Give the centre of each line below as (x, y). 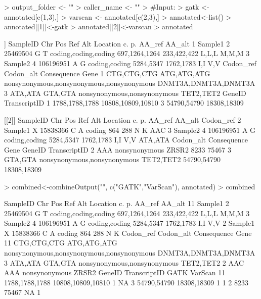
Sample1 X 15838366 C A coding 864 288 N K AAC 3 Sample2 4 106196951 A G (130, 130)
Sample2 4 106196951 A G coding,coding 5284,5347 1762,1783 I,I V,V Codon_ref (130, 63)
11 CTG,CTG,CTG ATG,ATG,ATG (61, 243)
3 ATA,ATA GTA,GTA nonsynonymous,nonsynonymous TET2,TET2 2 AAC (124, 262)
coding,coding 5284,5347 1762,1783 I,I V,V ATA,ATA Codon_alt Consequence (126, 140)
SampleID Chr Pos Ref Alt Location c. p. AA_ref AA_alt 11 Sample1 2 (117, 203)
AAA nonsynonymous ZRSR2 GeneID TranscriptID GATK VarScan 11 (115, 272)
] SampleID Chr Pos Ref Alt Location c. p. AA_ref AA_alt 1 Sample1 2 (117, 43)
